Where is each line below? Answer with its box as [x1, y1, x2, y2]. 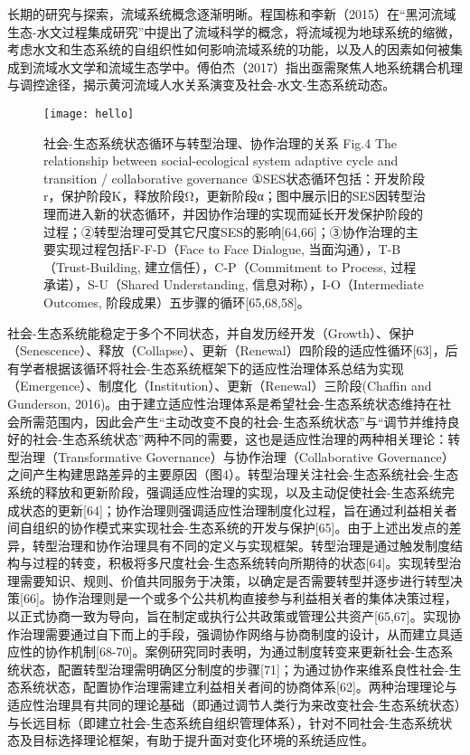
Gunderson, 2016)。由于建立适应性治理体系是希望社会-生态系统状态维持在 [7, 393, 439, 412]
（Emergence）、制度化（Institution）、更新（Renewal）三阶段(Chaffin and [7, 376, 432, 395]
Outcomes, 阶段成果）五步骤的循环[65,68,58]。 [43, 292, 310, 311]
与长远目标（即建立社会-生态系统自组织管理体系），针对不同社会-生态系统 [7, 713, 440, 731]
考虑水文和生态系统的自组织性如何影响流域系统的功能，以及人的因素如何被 [7, 40, 450, 59]
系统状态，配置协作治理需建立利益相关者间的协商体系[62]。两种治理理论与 [19, 677, 457, 696]
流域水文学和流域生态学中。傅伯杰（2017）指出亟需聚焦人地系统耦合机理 [32, 57, 463, 76]
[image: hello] [43, 107, 135, 120]
